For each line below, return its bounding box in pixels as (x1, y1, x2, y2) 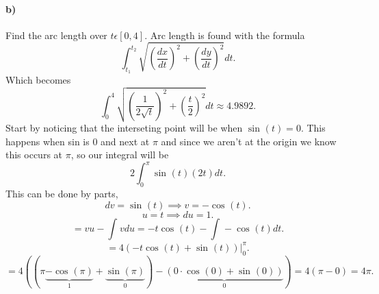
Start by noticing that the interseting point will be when (5, 121, 243, 135)
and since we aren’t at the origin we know (161, 134, 337, 148)
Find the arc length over (5, 27, 107, 42)
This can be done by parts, (5, 186, 118, 201)
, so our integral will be (70, 147, 169, 162)
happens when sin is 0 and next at (5, 134, 150, 148)
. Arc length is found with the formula (144, 27, 305, 42)
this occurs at (5, 147, 63, 162)
